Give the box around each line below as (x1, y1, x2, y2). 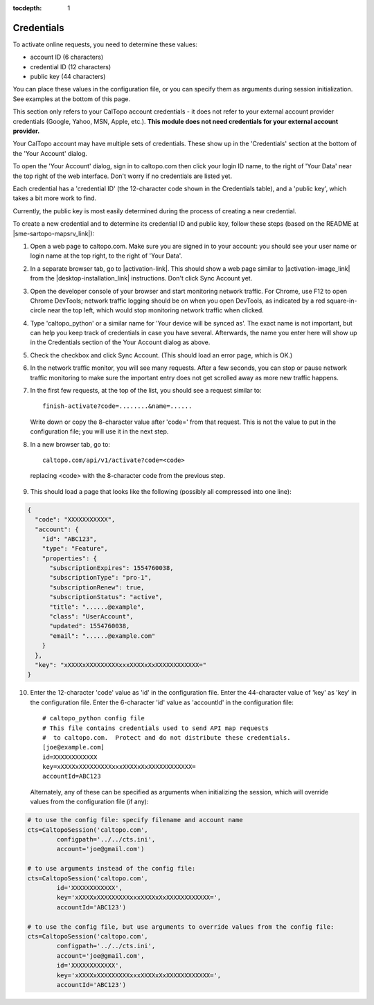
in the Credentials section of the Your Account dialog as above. (30, 338, 211, 346)
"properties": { (42, 554, 97, 562)
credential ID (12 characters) (30, 62, 112, 71)
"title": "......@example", (49, 603, 145, 611)
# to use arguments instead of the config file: (27, 864, 196, 873)
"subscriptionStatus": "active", (49, 593, 163, 601)
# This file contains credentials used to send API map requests (42, 724, 269, 732)
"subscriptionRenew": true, (49, 583, 145, 592)
